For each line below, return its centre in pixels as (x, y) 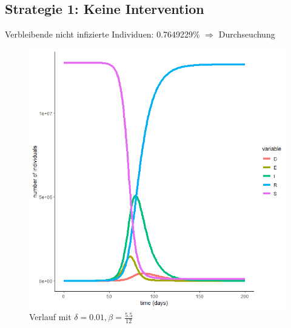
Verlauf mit (50, 317)
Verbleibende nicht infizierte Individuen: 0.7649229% (102, 34)
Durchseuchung (247, 34)
